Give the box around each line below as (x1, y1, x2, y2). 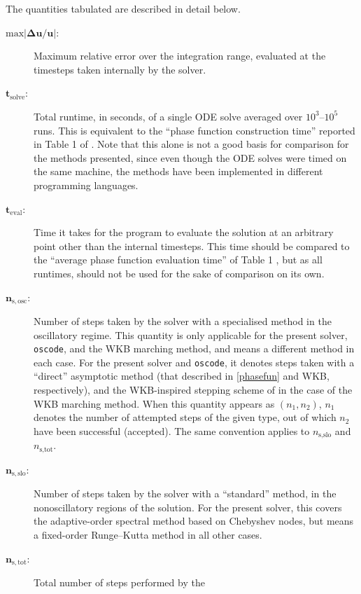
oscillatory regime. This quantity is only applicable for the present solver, (34, 327, 348, 342)
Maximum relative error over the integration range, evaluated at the (34, 48, 326, 63)
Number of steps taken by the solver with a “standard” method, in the (34, 486, 337, 501)
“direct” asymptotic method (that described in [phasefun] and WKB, (34, 368, 330, 383)
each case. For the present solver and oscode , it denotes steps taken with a (34, 354, 355, 369)
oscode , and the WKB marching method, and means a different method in (34, 341, 355, 356)
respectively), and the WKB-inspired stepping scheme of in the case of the (34, 382, 353, 397)
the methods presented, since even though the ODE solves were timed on (34, 150, 347, 165)
